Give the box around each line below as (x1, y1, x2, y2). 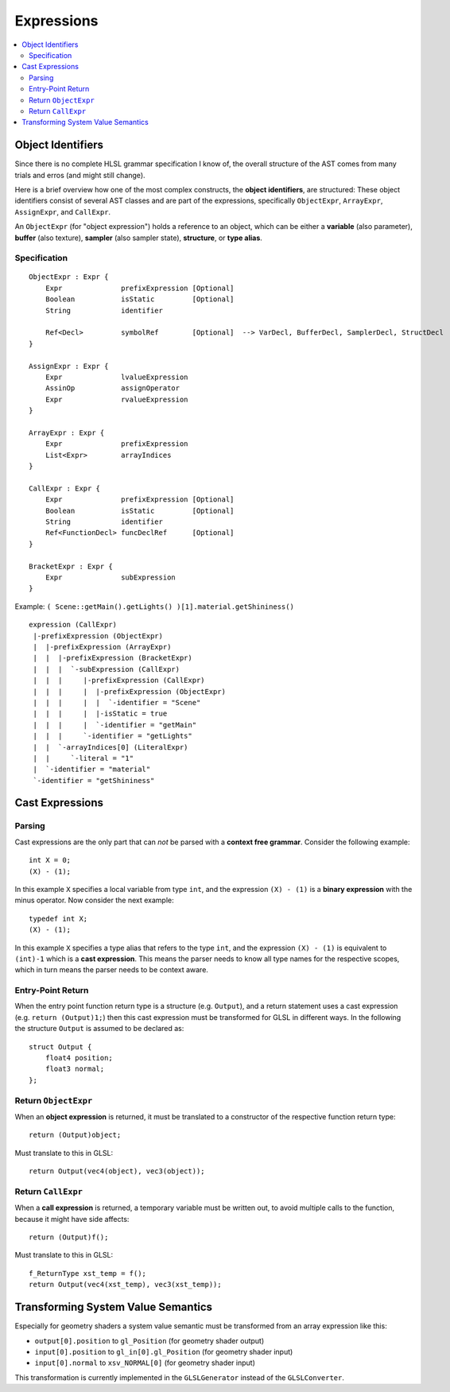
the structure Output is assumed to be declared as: (14, 1024, 184, 1033)
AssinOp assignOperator (45, 384, 180, 393)
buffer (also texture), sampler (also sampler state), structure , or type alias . (14, 233, 262, 242)
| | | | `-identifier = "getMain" (33, 720, 197, 729)
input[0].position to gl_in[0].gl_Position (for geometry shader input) (34, 1347, 293, 1356)
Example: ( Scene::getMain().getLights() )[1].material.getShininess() (14, 601, 294, 611)
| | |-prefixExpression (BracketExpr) (33, 653, 192, 663)
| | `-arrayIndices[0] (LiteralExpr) (33, 743, 188, 751)
